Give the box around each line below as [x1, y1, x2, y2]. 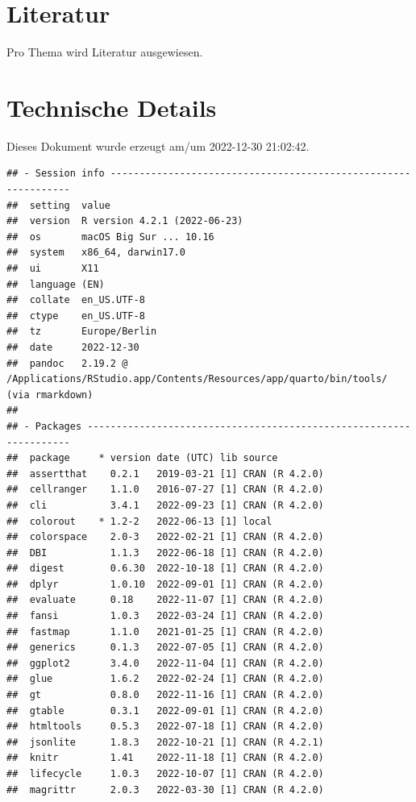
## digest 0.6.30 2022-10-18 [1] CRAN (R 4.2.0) [6, 563, 324, 575]
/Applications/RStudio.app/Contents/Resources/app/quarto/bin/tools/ [6, 373, 388, 385]
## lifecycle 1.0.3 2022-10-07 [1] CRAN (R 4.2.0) [6, 768, 324, 779]
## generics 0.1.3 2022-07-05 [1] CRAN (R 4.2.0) [6, 642, 324, 654]
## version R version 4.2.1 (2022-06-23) [6, 215, 243, 227]
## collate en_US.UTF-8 [6, 294, 145, 306]
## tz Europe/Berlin [6, 326, 157, 338]
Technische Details [6, 90, 217, 123]
